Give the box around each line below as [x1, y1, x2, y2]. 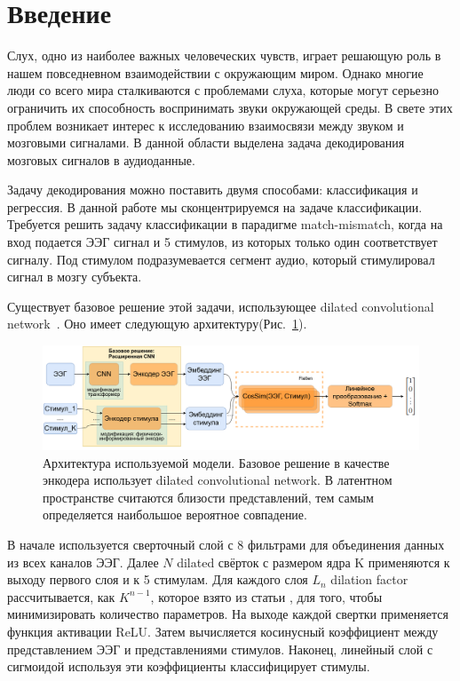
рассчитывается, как [7, 587, 115, 606]
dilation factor [330, 570, 408, 589]
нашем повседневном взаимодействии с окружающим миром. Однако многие [7, 63, 424, 82]
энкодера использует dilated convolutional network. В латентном [43, 471, 393, 489]
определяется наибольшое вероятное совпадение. [43, 505, 307, 524]
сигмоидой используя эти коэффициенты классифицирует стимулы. [7, 657, 370, 676]
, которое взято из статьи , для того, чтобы [150, 587, 383, 606]
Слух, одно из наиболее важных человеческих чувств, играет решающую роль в [7, 46, 441, 65]
